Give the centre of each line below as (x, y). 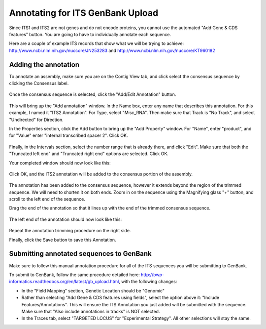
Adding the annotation (44, 64)
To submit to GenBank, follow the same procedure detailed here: (74, 275)
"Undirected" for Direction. (36, 120)
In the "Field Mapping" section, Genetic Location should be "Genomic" (93, 290)
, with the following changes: (148, 282)
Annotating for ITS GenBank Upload (84, 13)
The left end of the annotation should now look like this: (66, 219)
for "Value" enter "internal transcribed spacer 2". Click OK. (68, 135)
